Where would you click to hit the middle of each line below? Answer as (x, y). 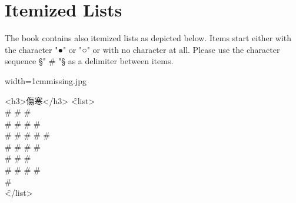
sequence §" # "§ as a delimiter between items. (89, 61)
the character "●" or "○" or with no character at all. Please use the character (142, 49)
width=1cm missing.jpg (46, 80)
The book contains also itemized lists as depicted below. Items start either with (148, 38)
